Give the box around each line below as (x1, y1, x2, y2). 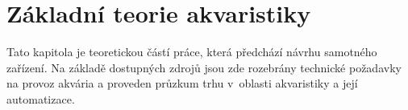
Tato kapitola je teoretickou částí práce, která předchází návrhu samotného (6, 43, 377, 60)
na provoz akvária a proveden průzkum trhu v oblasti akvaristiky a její (6, 75, 358, 92)
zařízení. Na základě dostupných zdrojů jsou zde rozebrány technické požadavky (6, 59, 402, 75)
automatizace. (6, 90, 75, 107)
